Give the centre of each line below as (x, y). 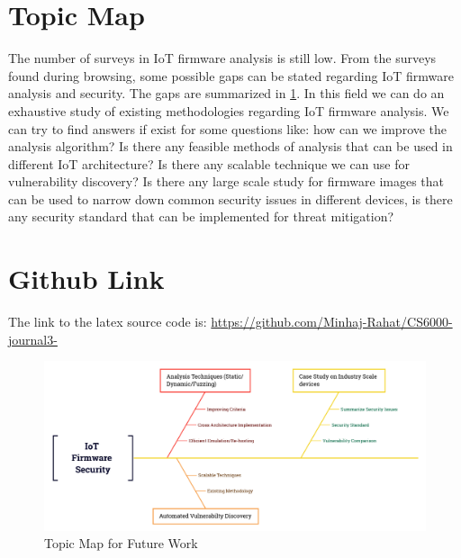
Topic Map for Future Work (121, 543)
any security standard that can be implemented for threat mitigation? (201, 216)
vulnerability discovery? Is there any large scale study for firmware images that (226, 181)
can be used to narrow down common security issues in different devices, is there (230, 198)
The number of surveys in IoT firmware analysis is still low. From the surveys (222, 58)
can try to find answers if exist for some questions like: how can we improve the (228, 128)
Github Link (86, 279)
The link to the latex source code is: (108, 322)
